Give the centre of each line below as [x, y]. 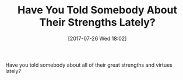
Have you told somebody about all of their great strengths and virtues [89, 65]
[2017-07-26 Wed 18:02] [97, 38]
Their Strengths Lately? [97, 22]
